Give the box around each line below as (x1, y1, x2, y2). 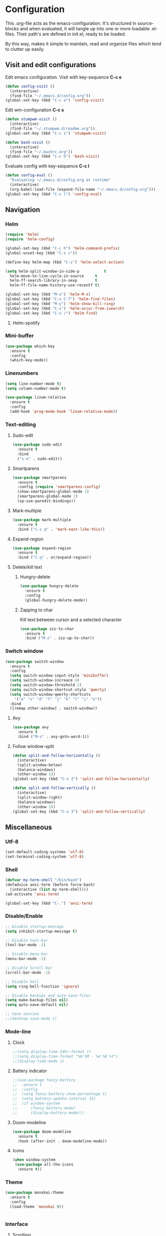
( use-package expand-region (12, 545, 71, 550)
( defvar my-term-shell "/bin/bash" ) (5, 878, 82, 883)
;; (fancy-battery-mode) (12, 1105, 76, 1111)
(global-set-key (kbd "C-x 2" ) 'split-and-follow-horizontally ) (12, 776, 150, 782)
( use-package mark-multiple (12, 517, 71, 522)
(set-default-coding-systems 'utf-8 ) (5, 849, 84, 855)
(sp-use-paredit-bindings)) (17, 499, 76, 504)
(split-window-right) (17, 795, 63, 800)
